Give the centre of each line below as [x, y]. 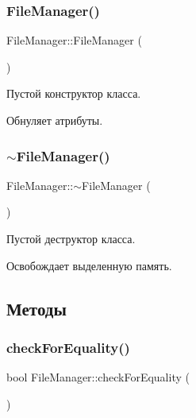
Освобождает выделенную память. [89, 265]
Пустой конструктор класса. [74, 93]
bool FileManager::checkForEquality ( [98, 377]
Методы [37, 308]
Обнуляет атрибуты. [55, 120]
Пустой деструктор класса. [71, 238]
